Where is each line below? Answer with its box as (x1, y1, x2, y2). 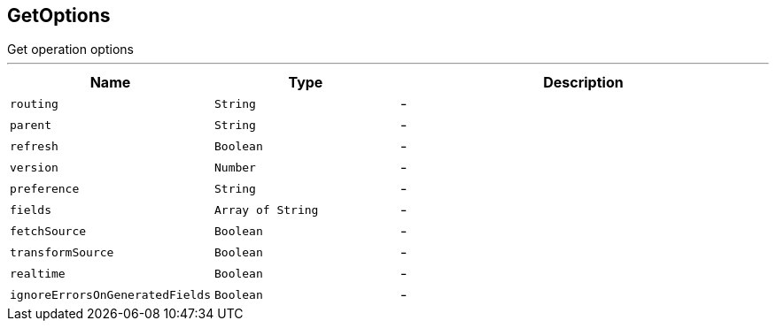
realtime (10, 266, 66, 280)
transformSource (10, 245, 114, 259)
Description (543, 73, 624, 92)
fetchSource (10, 224, 87, 238)
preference (10, 181, 80, 195)
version (10, 160, 58, 174)
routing (10, 96, 58, 111)
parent (10, 118, 51, 132)
